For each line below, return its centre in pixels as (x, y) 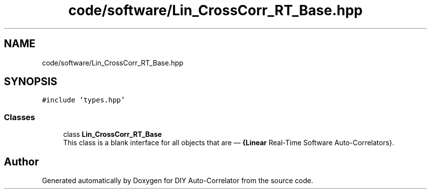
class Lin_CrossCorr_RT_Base (112, 134)
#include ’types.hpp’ (83, 100)
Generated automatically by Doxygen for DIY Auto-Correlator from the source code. (178, 181)
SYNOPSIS (31, 82)
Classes (20, 117)
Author (21, 161)
